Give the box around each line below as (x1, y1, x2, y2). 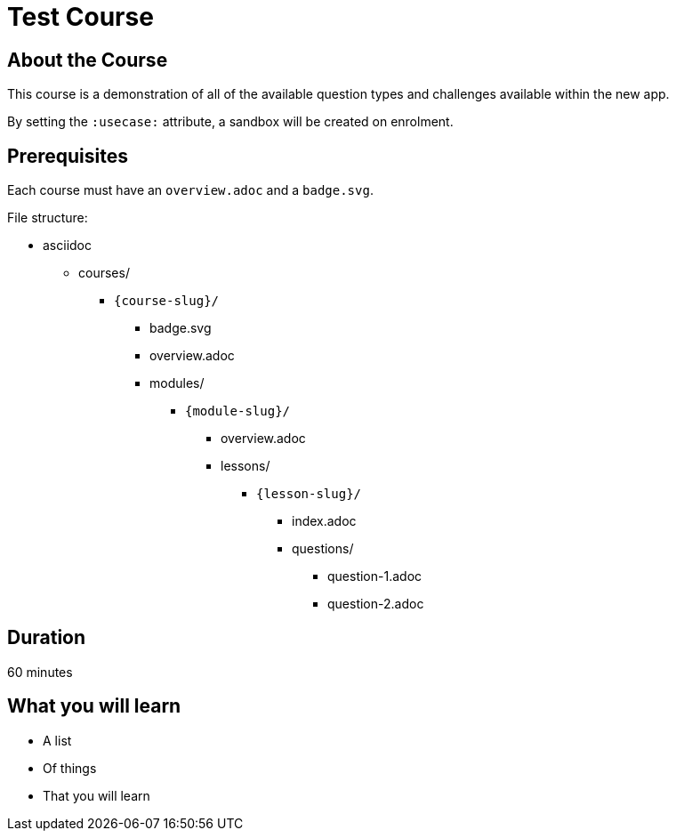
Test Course (7, 2, 154, 32)
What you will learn (7, 695, 181, 718)
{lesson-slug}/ (256, 487, 362, 502)
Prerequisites (7, 144, 128, 167)
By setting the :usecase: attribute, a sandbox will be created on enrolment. (7, 114, 454, 130)
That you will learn (43, 787, 150, 803)
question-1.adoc (327, 568, 422, 584)
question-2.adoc (327, 596, 424, 612)
